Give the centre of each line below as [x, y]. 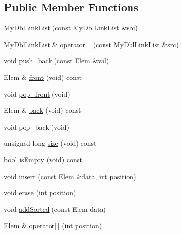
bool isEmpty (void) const [43, 159]
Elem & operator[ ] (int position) [53, 225]
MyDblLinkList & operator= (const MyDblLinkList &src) [91, 44]
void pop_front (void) [37, 93]
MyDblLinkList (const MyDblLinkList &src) [71, 28]
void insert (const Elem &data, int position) [70, 176]
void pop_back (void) [37, 126]
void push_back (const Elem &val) [57, 61]
